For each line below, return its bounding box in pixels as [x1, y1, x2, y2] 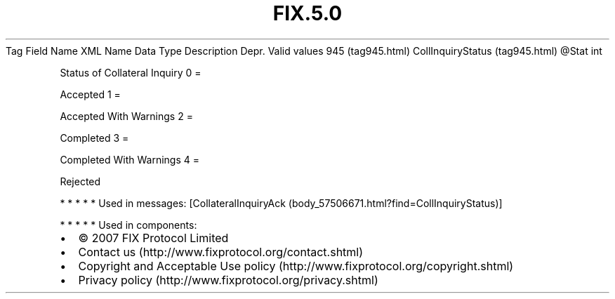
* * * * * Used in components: [60, 218, 197, 231]
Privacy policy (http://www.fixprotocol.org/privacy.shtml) [78, 272, 378, 287]
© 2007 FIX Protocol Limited [78, 230, 229, 245]
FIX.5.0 [272, 1, 343, 25]
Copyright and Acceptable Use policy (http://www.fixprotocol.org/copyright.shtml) [78, 258, 514, 273]
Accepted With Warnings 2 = [60, 109, 193, 122]
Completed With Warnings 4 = [60, 153, 200, 166]
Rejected [60, 175, 101, 187]
